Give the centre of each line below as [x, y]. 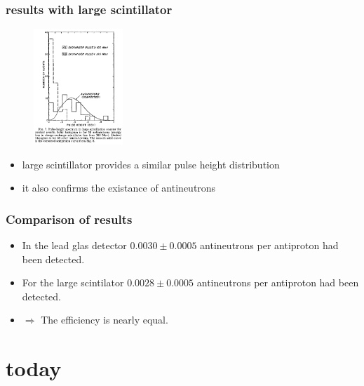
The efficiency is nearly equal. [105, 320]
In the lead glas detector [74, 245]
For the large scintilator [73, 282]
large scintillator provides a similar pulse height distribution [151, 164]
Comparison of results [69, 219]
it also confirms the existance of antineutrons [119, 188]
